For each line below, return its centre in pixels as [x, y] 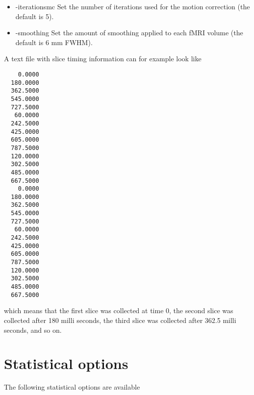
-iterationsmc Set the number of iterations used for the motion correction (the [133, 6]
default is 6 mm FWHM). [54, 42]
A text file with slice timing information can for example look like [103, 59]
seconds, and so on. [33, 330]
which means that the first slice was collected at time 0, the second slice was [119, 310]
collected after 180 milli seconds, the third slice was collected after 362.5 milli [120, 320]
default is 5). [35, 16]
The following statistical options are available [72, 387]
